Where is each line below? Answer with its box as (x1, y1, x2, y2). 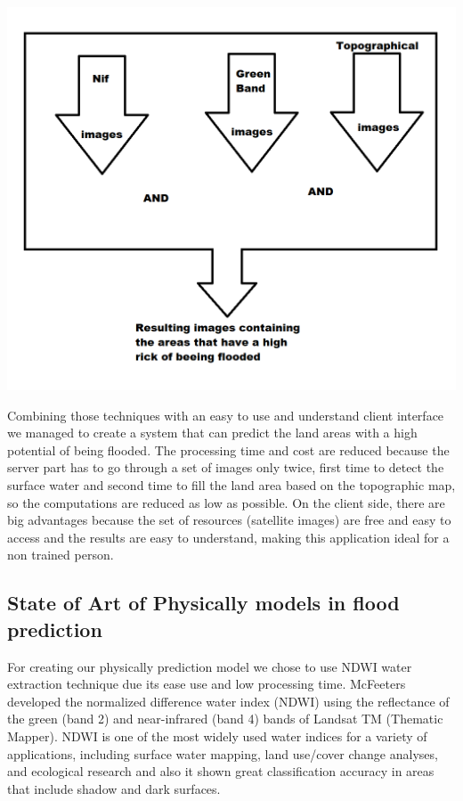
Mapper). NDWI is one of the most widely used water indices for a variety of (7, 726, 427, 745)
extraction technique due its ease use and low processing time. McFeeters (7, 674, 406, 693)
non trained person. (7, 545, 114, 564)
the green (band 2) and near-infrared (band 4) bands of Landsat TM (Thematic (7, 709, 443, 728)
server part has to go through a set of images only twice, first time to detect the (7, 458, 444, 477)
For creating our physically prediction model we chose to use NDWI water (7, 657, 412, 675)
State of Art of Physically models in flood (7, 589, 400, 617)
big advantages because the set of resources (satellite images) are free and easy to (7, 511, 451, 529)
